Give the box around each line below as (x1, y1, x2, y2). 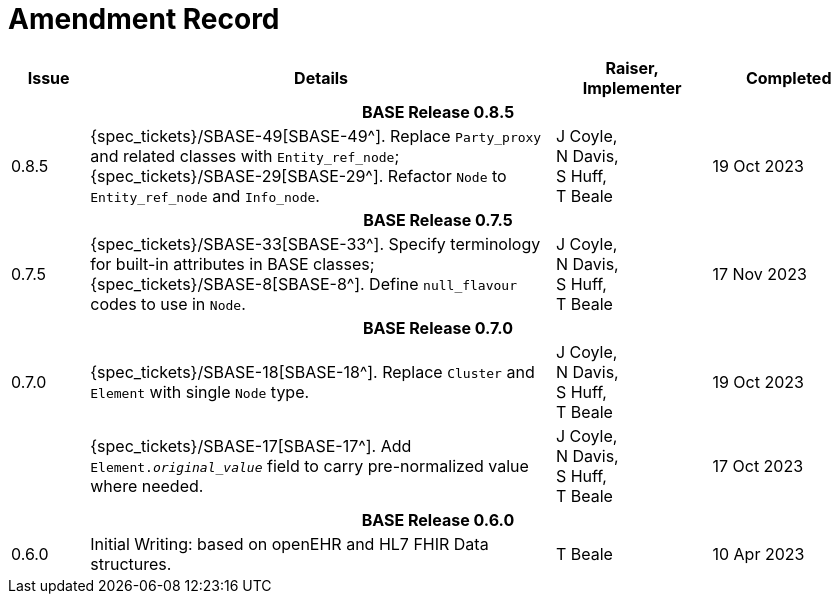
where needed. (90, 475, 204, 496)
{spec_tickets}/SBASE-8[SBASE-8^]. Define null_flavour (90, 273, 517, 294)
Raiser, (605, 57, 659, 78)
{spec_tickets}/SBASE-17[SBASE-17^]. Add (90, 435, 412, 456)
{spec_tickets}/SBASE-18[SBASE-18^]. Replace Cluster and (90, 361, 535, 382)
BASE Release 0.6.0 (361, 509, 515, 530)
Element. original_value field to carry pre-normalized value (90, 455, 529, 476)
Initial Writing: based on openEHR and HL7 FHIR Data (90, 533, 489, 554)
